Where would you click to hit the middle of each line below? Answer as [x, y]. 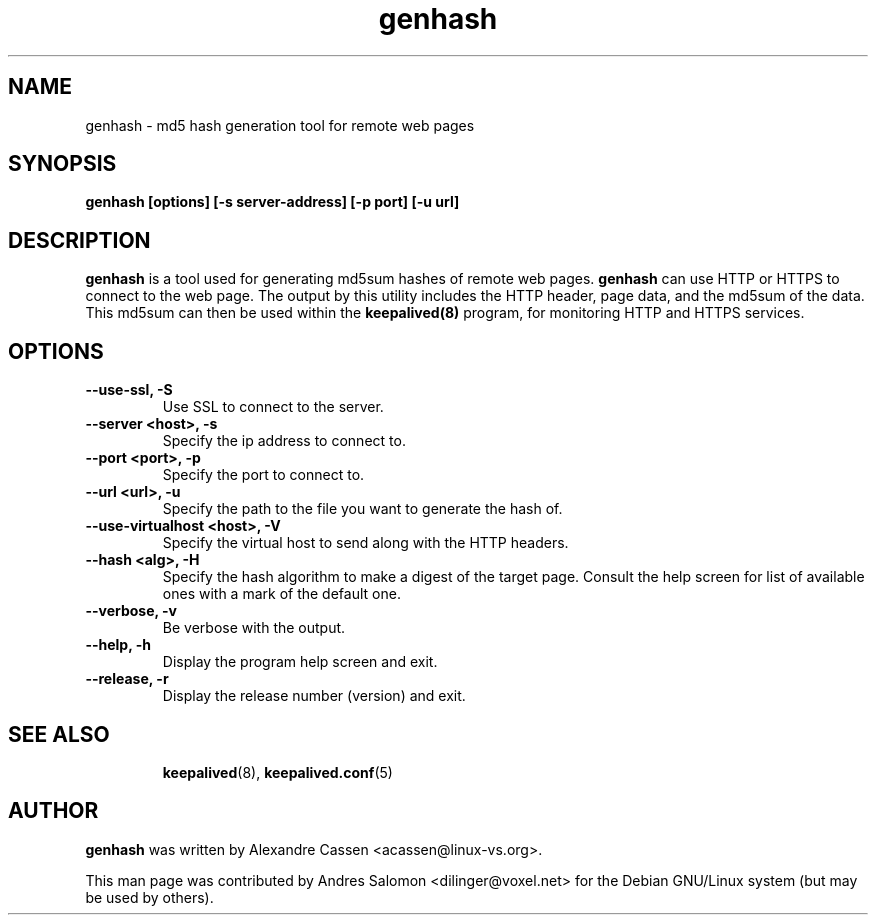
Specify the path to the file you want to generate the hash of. [362, 509]
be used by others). [149, 897]
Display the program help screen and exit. [300, 662]
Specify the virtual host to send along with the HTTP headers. [365, 543]
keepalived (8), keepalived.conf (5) [277, 772]
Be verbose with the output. [254, 628]
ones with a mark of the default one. [281, 594]
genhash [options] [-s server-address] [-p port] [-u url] [272, 202]
